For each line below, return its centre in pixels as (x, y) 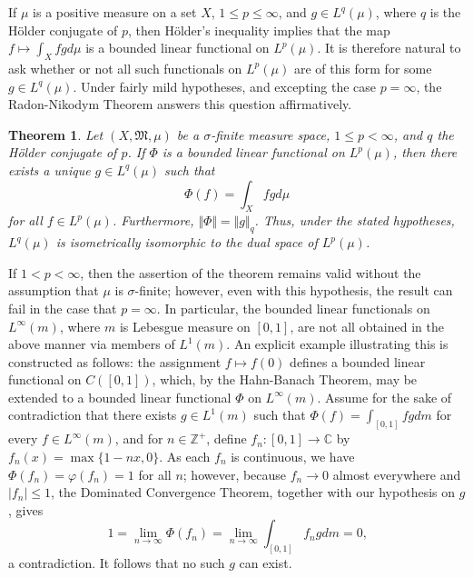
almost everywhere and (397, 474)
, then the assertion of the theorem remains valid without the (251, 272)
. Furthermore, (153, 220)
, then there (425, 152)
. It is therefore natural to (389, 48)
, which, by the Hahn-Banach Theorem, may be (285, 379)
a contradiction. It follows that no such (117, 563)
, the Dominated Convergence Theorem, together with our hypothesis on (253, 492)
